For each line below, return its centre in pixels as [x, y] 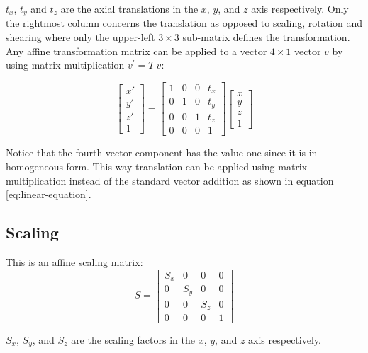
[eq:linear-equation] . [49, 194]
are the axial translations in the [129, 8]
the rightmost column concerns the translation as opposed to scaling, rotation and [184, 23]
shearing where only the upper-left [80, 37]
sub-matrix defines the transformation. [266, 37]
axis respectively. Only [300, 8]
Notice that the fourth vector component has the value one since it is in [162, 152]
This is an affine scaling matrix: [74, 261]
